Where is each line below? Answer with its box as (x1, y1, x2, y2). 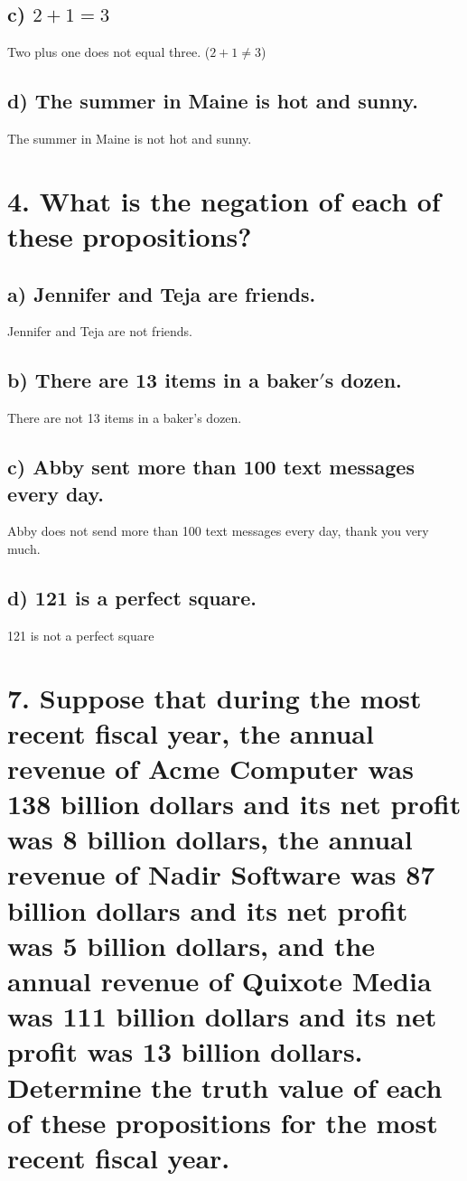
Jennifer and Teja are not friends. (7, 322, 192, 341)
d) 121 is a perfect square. (7, 583, 257, 611)
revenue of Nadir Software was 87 (7, 856, 435, 893)
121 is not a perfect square (7, 625, 154, 644)
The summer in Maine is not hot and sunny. (7, 129, 252, 147)
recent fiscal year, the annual (7, 714, 374, 751)
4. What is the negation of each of (7, 182, 441, 219)
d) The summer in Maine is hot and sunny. (7, 87, 418, 115)
